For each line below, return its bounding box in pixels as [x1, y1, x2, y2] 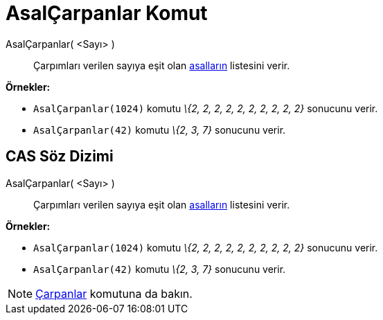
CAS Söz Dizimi [6, 148, 114, 166]
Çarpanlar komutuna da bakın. [35, 286, 193, 301]
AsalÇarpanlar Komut [6, 1, 208, 25]
